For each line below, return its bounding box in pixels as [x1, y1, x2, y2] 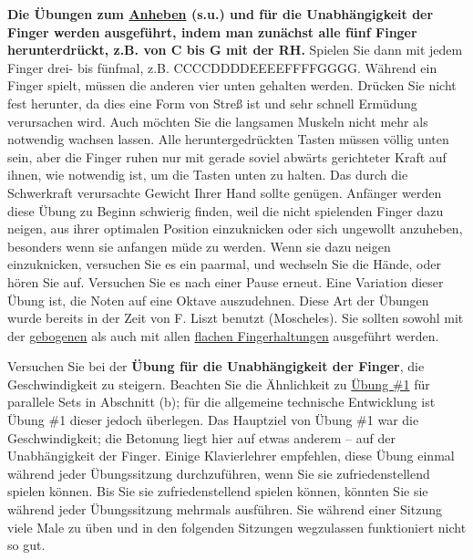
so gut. [7, 535, 46, 555]
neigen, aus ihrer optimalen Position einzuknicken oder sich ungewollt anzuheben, [7, 219, 463, 238]
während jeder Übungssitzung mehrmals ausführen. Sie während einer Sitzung [7, 500, 442, 519]
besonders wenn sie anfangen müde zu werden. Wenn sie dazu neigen [7, 236, 391, 255]
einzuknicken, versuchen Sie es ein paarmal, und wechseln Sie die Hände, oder [7, 254, 441, 274]
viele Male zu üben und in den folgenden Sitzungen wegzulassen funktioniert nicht [7, 517, 467, 536]
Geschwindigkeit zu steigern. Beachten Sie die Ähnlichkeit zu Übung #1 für [7, 374, 430, 393]
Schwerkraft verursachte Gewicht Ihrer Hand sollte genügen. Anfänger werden [7, 182, 442, 202]
